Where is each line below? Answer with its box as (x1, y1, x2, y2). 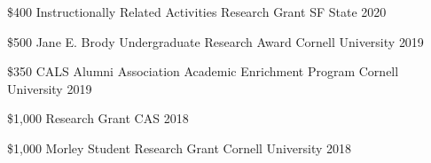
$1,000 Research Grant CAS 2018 (7, 109, 189, 128)
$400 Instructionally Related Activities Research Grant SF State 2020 (7, 3, 387, 20)
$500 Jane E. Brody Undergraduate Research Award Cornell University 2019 (7, 32, 424, 50)
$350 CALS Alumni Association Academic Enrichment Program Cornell (7, 62, 399, 81)
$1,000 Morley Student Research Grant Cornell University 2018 (7, 138, 352, 157)
